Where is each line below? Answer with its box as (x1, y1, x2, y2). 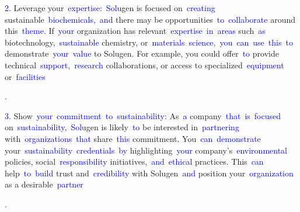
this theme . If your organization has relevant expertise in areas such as (5, 25, 266, 37)
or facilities (5, 70, 46, 82)
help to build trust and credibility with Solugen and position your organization (5, 166, 294, 179)
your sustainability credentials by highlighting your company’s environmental (5, 144, 287, 156)
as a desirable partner (5, 178, 83, 190)
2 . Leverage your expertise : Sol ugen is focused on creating (5, 2, 215, 13)
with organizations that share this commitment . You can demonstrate (5, 132, 261, 144)
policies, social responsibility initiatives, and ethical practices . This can (5, 155, 264, 168)
